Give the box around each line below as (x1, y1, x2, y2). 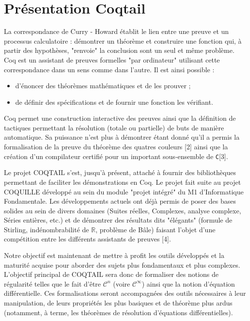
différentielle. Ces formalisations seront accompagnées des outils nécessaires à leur (4, 288, 246, 298)
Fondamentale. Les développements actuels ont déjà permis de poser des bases (4, 196, 236, 206)
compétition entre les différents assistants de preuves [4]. (4, 234, 171, 244)
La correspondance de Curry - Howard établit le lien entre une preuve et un (4, 26, 229, 36)
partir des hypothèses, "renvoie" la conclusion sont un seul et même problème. (4, 45, 234, 55)
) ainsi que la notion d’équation (141, 278, 235, 289)
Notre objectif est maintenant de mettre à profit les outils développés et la (4, 250, 224, 260)
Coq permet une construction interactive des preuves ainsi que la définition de (4, 113, 236, 123)
